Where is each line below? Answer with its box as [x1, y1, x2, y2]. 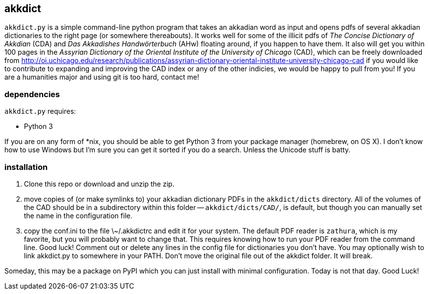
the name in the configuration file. [24, 211, 132, 220]
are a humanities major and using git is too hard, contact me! [4, 73, 199, 82]
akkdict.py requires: [4, 107, 76, 116]
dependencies [4, 89, 60, 99]
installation [4, 162, 48, 172]
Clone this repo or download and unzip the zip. [24, 179, 174, 188]
